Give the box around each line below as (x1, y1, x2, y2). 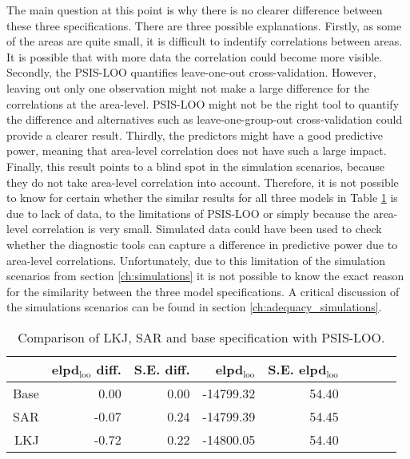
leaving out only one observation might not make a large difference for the (6, 79, 370, 96)
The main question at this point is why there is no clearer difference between (6, 2, 383, 18)
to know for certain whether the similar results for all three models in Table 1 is (6, 189, 398, 206)
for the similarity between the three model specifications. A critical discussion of (6, 283, 400, 299)
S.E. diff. (133, 359, 190, 378)
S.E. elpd (268, 359, 327, 378)
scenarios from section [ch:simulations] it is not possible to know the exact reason (6, 267, 404, 284)
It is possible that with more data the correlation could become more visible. (6, 48, 383, 65)
